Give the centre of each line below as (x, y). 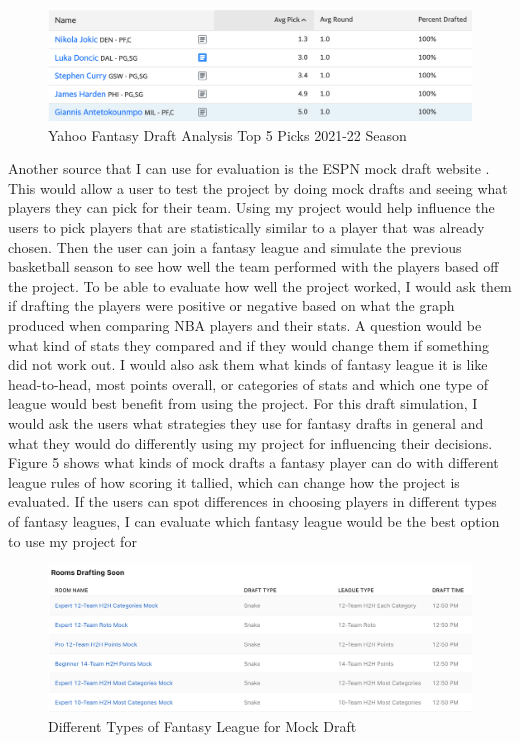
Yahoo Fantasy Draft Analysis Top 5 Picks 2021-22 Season (227, 134)
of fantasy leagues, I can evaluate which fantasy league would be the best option (254, 520)
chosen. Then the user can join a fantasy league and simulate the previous (235, 246)
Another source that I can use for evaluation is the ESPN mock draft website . (249, 168)
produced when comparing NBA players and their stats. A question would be (245, 324)
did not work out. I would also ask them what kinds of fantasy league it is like (248, 364)
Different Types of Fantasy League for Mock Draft (202, 725)
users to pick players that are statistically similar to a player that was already (246, 227)
